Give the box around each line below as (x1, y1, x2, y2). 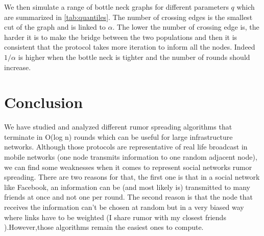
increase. (4, 61, 31, 72)
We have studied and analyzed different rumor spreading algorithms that (4, 121, 232, 132)
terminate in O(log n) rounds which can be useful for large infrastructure (4, 131, 233, 142)
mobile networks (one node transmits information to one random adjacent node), (4, 152, 257, 162)
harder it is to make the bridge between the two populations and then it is (4, 31, 237, 42)
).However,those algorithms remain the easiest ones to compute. (4, 222, 204, 232)
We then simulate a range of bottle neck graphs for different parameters (4, 2, 229, 12)
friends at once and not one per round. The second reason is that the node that (4, 191, 253, 202)
